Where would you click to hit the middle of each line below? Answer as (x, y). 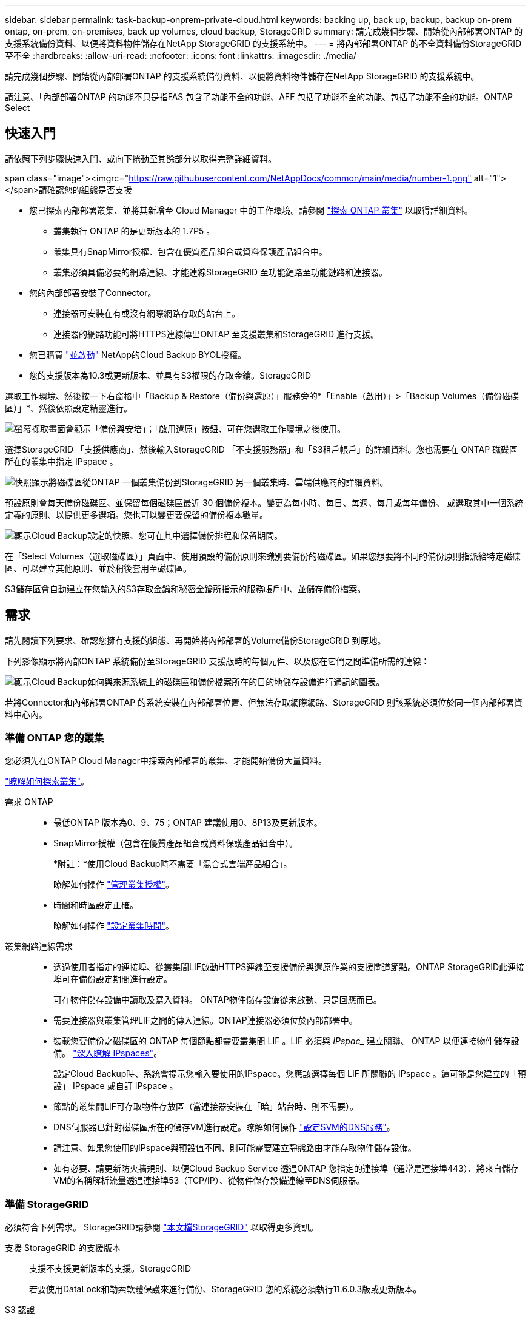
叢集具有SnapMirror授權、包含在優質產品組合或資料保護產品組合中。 (190, 251)
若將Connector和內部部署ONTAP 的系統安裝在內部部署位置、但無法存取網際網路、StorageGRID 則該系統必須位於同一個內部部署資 (264, 702)
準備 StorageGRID (47, 1204)
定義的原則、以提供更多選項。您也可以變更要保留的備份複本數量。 (136, 514)
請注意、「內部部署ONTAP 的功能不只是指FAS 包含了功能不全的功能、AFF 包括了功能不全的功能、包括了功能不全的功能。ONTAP (259, 97)
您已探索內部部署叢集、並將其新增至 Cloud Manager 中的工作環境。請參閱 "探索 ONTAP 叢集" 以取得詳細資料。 (251, 210)
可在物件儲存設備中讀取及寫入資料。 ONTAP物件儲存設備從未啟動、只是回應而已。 (218, 1000)
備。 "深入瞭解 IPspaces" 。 (108, 1053)
